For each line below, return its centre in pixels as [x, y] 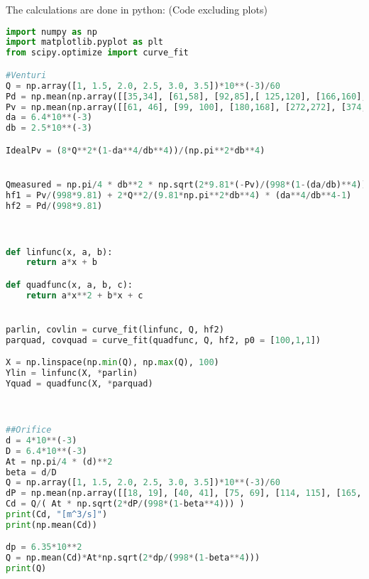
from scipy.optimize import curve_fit [97, 53]
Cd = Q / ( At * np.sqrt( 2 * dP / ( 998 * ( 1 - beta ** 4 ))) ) [125, 504]
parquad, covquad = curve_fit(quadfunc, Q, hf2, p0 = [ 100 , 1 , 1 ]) [163, 340]
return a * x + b [61, 263]
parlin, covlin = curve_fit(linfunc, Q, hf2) [115, 330]
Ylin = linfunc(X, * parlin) [72, 373]
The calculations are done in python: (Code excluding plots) [137, 9]
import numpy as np [51, 32]
